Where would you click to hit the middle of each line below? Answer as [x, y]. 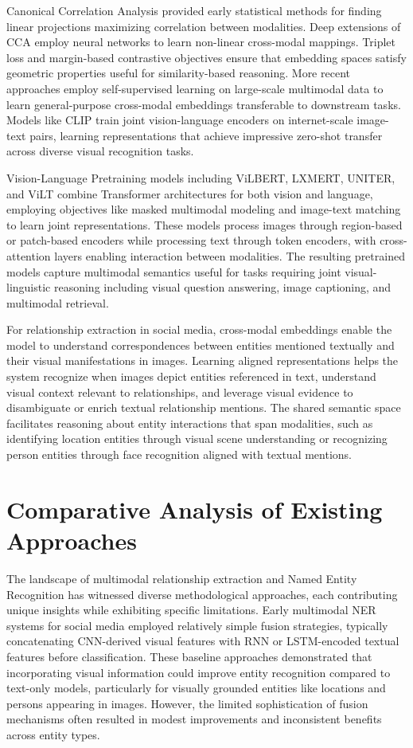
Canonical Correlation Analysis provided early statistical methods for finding [194, 10]
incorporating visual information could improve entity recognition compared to [199, 672]
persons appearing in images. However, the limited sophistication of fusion [187, 703]
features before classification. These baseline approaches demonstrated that [189, 656]
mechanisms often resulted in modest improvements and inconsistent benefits [194, 719]
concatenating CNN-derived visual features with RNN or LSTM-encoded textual [203, 641]
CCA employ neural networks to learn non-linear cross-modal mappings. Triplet [201, 42]
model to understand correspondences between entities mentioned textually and [201, 345]
